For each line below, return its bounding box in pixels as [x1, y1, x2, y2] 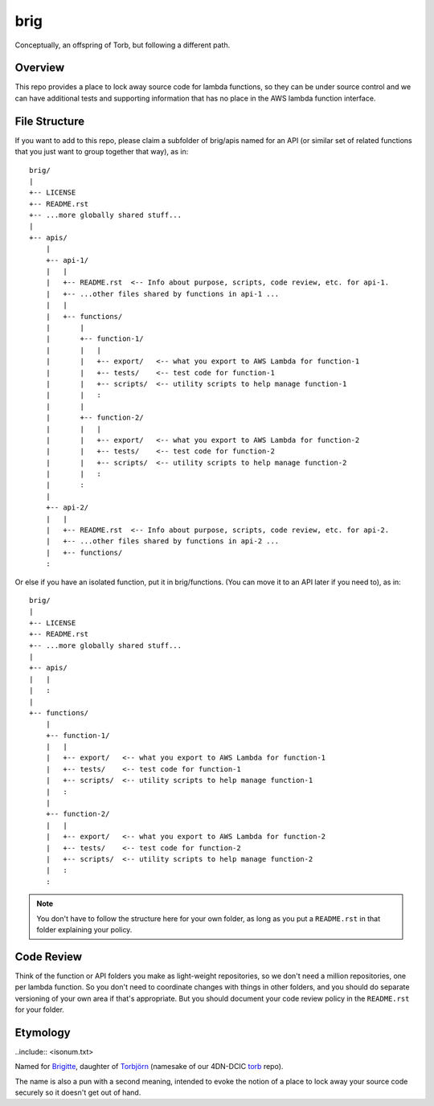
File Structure [14, 114, 84, 128]
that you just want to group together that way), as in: [14, 147, 189, 157]
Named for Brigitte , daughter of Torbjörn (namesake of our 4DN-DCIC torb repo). [14, 1062, 284, 1071]
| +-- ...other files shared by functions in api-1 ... [45, 289, 280, 298]
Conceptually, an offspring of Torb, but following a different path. [14, 40, 231, 50]
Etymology [14, 1026, 72, 1039]
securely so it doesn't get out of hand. [14, 1088, 141, 1097]
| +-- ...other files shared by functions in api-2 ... [45, 537, 280, 546]
